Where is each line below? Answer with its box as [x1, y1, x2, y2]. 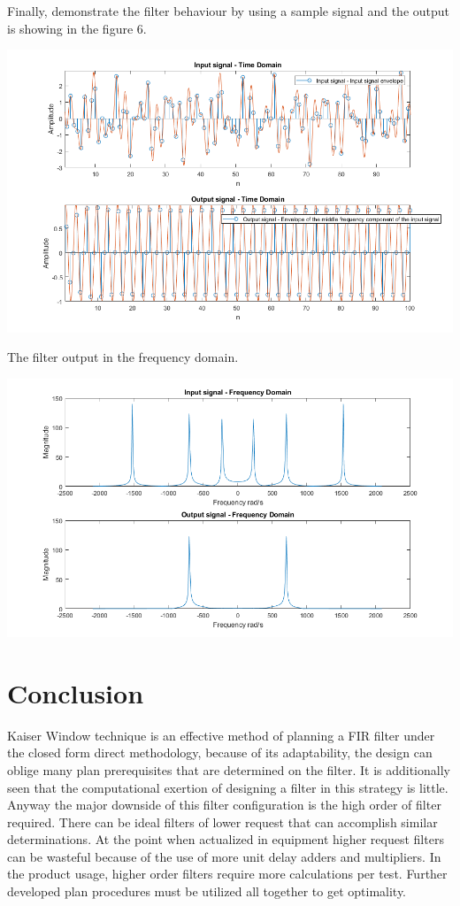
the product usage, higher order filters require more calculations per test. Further [7, 864, 448, 883]
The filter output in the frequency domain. [7, 348, 239, 366]
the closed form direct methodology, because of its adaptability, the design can [7, 743, 433, 762]
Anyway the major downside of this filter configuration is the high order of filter [7, 795, 441, 814]
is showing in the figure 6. [7, 19, 147, 37]
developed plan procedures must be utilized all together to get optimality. [7, 882, 407, 901]
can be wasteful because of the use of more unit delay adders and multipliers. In [7, 847, 441, 865]
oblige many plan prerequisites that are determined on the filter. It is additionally [7, 760, 450, 779]
